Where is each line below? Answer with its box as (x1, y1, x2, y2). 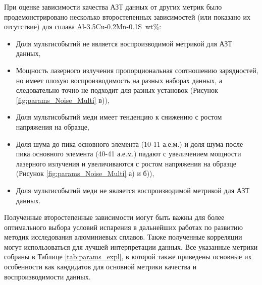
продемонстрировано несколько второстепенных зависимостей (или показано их (4, 11, 250, 22)
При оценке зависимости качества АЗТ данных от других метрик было (4, 2, 222, 12)
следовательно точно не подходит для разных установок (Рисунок (16, 85, 218, 95)
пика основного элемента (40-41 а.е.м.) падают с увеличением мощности (16, 148, 241, 159)
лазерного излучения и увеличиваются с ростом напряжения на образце (16, 158, 236, 168)
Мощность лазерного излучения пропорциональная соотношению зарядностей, (16, 65, 258, 75)
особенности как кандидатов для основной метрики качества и (4, 261, 197, 272)
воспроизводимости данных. (4, 271, 91, 281)
